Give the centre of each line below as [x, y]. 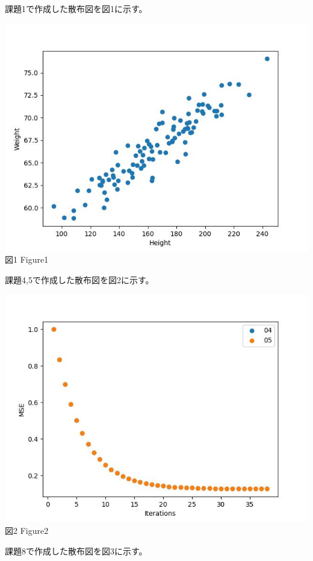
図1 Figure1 [27, 259]
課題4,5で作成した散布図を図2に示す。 [79, 279]
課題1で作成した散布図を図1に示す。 [76, 8]
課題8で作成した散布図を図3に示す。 [76, 550]
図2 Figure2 [27, 530]
